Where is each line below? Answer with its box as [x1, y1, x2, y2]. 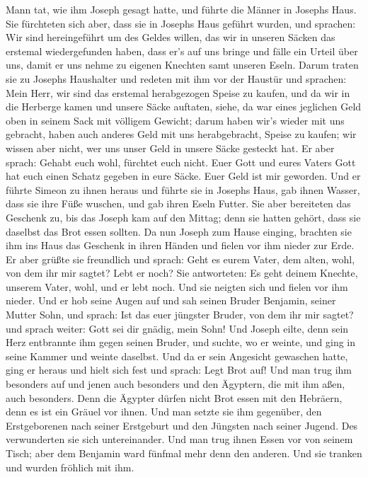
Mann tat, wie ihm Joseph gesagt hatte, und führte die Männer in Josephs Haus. [6, 2, 357, 16]
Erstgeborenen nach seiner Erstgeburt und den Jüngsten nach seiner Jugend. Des [6, 418, 358, 432]
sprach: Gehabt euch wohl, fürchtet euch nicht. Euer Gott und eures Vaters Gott [6, 154, 356, 169]
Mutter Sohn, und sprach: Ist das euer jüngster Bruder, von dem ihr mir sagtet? [6, 307, 354, 322]
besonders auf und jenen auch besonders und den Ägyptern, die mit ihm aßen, [6, 377, 345, 391]
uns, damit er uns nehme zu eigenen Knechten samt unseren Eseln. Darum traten [6, 57, 359, 72]
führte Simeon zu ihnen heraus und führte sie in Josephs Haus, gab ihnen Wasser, [6, 182, 360, 197]
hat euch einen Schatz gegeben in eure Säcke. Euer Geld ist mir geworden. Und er [6, 168, 361, 183]
